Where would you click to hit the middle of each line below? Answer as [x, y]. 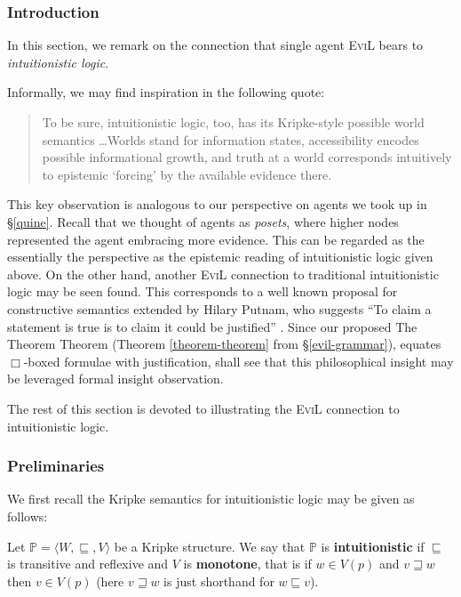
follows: [28, 516]
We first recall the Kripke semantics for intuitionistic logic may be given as [211, 499]
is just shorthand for [219, 581]
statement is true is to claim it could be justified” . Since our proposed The [212, 326]
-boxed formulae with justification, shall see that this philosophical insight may [238, 361]
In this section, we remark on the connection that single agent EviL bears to [215, 45]
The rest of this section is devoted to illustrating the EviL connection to [203, 408]
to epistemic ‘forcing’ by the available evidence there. [187, 174]
